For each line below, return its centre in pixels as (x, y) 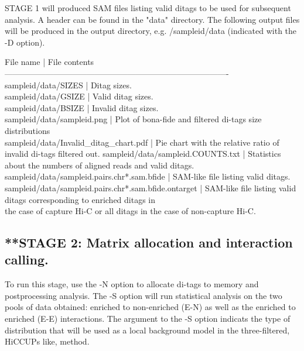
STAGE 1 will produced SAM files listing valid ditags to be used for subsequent (148, 8)
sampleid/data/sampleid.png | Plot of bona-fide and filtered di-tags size (133, 119)
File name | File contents (49, 62)
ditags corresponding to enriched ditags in (80, 199)
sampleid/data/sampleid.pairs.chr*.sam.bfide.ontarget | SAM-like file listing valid (151, 187)
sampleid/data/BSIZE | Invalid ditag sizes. (82, 107)
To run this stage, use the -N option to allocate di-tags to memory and (132, 284)
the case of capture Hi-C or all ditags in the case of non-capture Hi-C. (130, 211)
